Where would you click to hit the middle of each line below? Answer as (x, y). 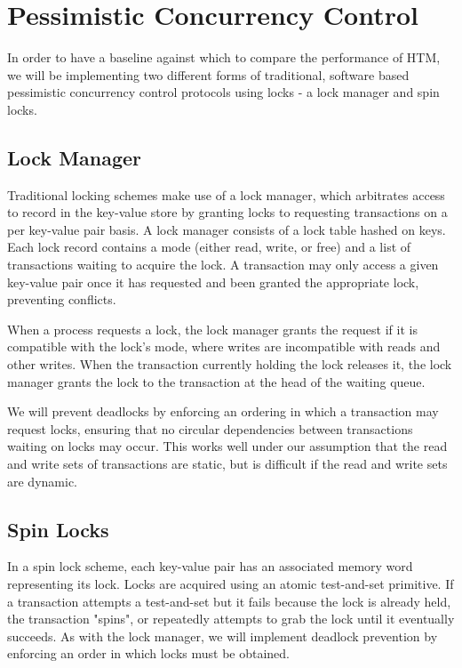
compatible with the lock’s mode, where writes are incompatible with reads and (224, 346)
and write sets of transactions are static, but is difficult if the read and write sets (227, 464)
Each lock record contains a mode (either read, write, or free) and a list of (209, 247)
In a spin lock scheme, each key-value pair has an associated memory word (210, 566)
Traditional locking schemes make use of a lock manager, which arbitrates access (226, 194)
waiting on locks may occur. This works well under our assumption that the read (227, 446)
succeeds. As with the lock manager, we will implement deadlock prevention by (223, 636)
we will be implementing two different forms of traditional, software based (208, 74)
